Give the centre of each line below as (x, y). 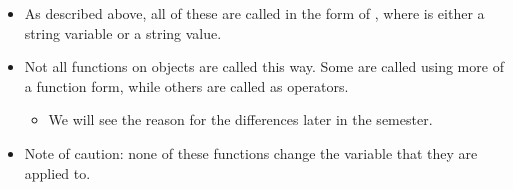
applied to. (57, 172)
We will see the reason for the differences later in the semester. (240, 119)
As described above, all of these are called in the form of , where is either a (254, 13)
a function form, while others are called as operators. (186, 85)
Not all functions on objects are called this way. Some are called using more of (264, 66)
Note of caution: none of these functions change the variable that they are (251, 152)
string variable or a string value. (123, 32)
